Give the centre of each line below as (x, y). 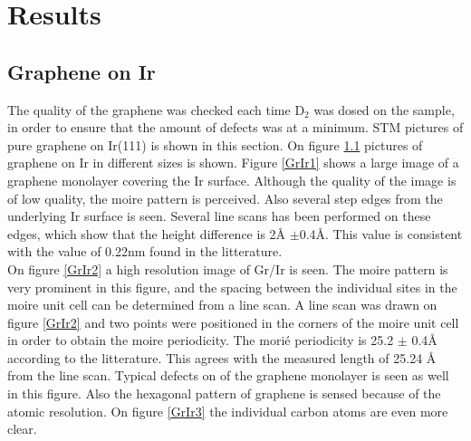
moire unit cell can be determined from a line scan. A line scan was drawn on (222, 305)
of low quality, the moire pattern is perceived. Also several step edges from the (225, 198)
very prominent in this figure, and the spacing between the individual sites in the (232, 287)
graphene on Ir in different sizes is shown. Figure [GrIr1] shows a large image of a (233, 163)
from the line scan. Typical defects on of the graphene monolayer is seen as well (228, 375)
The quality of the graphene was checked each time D (156, 109)
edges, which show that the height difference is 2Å (147, 233)
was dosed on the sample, (384, 109)
